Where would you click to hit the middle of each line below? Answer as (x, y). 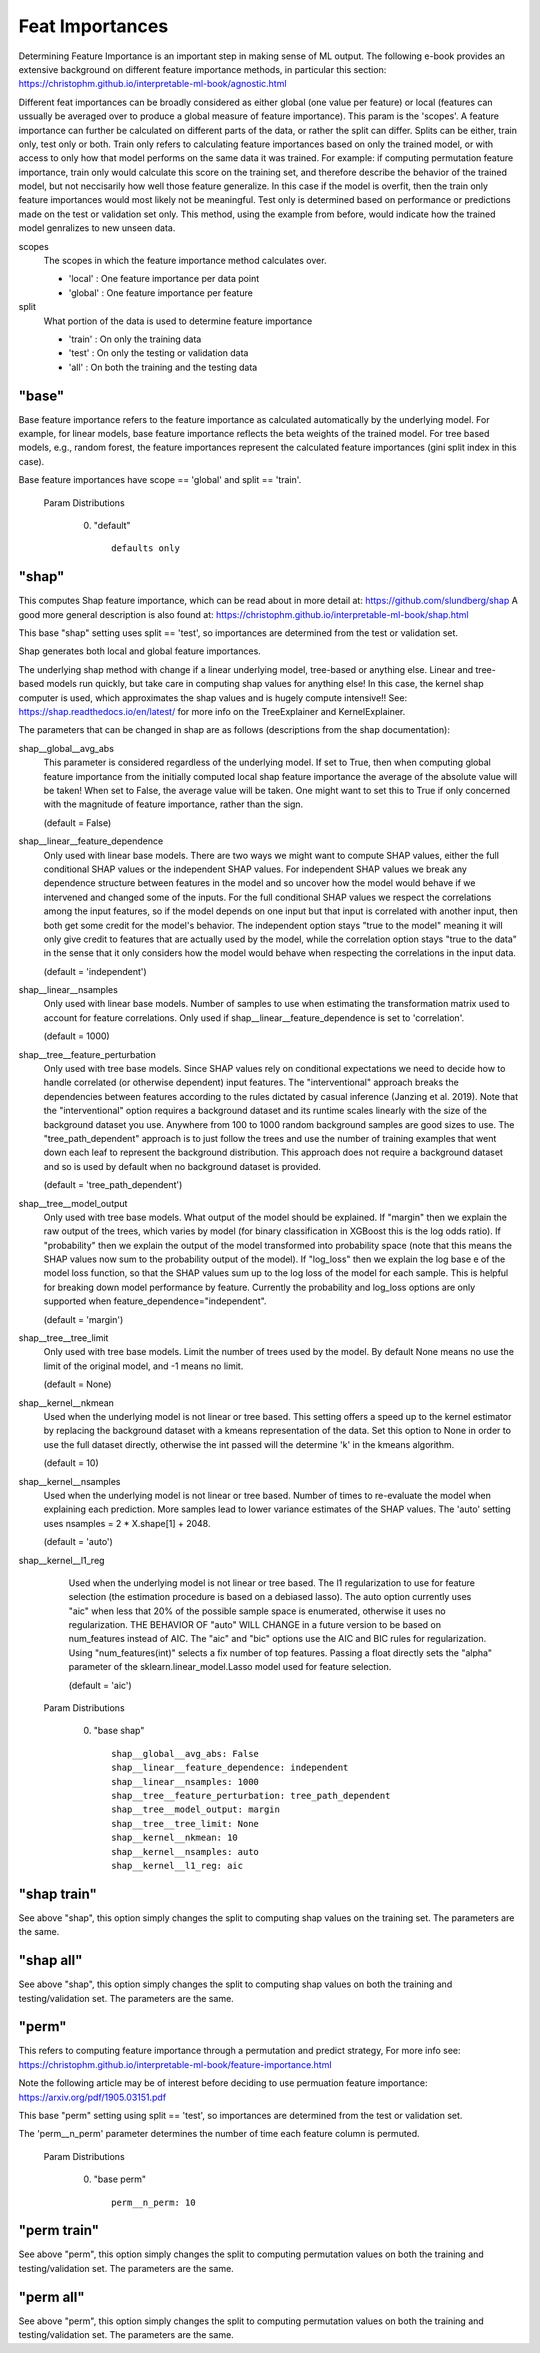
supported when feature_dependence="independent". (155, 1301)
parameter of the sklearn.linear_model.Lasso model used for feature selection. (230, 1667)
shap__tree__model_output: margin (195, 1809)
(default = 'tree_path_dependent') (113, 1185)
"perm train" (59, 2230)
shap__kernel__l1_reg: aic (177, 1865)
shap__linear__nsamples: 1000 (185, 1781)
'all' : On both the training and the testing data (163, 367)
